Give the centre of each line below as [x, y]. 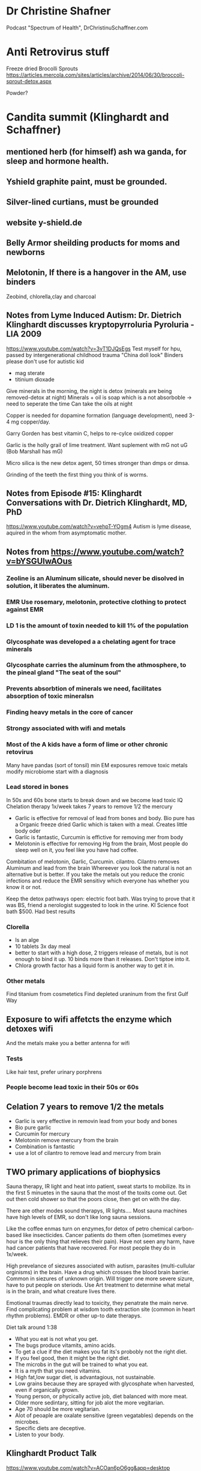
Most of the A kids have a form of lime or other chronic [87, 744]
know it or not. [24, 887]
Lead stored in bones [37, 787]
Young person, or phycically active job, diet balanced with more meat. [101, 1397]
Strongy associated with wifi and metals [66, 728]
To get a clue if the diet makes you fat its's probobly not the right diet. [101, 1352]
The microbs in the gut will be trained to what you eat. [82, 1365]
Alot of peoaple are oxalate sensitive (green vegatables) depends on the [104, 1416]
